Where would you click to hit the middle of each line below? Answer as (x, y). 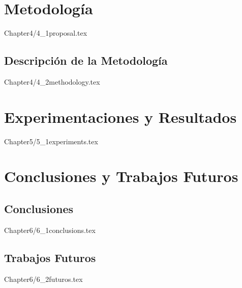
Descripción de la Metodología (86, 60)
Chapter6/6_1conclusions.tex (50, 230)
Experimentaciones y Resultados (120, 116)
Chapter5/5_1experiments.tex (51, 141)
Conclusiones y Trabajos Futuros (121, 176)
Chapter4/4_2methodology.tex (52, 81)
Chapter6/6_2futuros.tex (43, 279)
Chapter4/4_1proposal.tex (46, 33)
